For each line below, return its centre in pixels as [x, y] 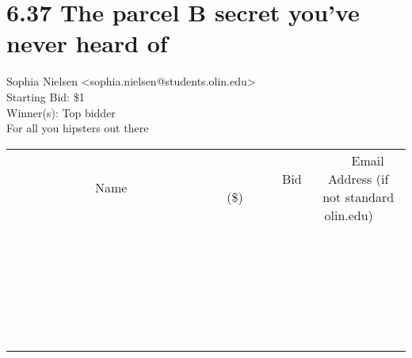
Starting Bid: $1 [46, 96]
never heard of [87, 43]
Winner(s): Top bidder [61, 112]
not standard [359, 196]
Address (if [359, 178]
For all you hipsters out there [78, 128]
